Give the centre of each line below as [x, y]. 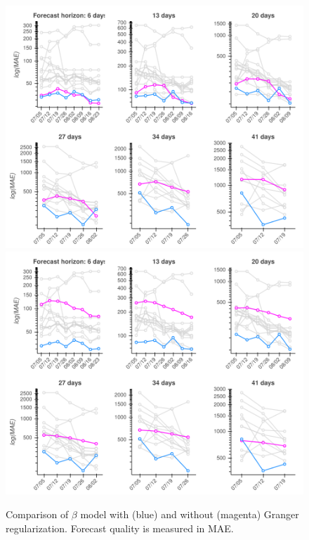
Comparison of [37, 514]
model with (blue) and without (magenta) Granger [190, 514]
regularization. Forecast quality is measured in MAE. [120, 528]
